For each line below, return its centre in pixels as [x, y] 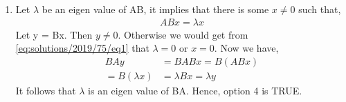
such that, [320, 9]
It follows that [46, 90]
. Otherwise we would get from [183, 34]
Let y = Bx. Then [54, 34]
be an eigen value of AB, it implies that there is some [155, 9]
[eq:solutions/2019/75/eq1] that [82, 48]
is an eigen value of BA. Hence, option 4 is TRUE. [195, 90]
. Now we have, [246, 48]
